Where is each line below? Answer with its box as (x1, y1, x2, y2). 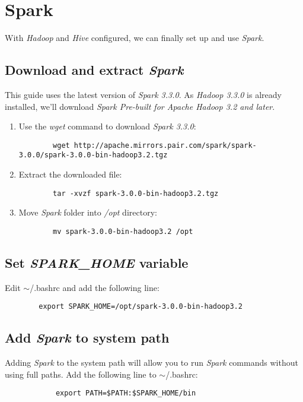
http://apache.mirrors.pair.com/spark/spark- (74, 141, 257, 150)
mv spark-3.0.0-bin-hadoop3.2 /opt (53, 227, 193, 236)
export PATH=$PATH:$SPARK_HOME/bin (55, 389, 196, 398)
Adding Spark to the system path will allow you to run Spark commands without (5, 356, 298, 369)
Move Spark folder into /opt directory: (18, 206, 157, 219)
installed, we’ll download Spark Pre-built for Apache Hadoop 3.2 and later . (5, 100, 275, 112)
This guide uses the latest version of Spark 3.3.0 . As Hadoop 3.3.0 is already (5, 88, 282, 100)
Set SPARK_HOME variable (5, 253, 189, 271)
